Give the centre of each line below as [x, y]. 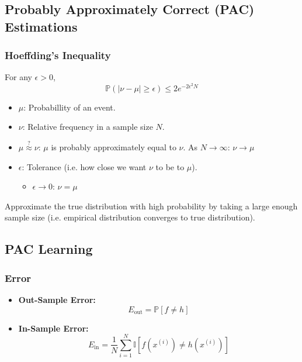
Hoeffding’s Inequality [58, 55]
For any [18, 77]
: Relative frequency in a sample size [88, 127]
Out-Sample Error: [57, 299]
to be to [170, 166]
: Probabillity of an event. [70, 107]
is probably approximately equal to [114, 147]
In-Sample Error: [53, 328]
